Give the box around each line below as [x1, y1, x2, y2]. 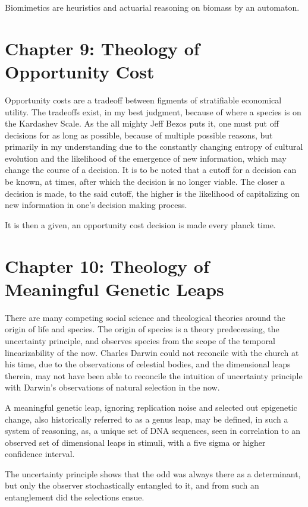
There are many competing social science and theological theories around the [5, 311, 285, 323]
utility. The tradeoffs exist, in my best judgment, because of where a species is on [5, 105, 301, 118]
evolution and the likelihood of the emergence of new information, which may [5, 152, 287, 164]
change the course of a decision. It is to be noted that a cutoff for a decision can [5, 163, 297, 176]
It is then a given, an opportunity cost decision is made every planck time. [5, 218, 276, 231]
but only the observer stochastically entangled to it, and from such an [5, 479, 259, 492]
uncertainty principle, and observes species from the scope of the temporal [5, 334, 275, 347]
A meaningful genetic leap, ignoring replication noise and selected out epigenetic [5, 401, 297, 413]
